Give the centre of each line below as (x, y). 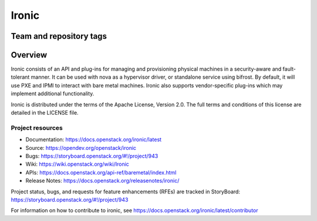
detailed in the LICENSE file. (45, 113)
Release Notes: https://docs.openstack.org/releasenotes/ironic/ (102, 181)
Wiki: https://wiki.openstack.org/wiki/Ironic (77, 164)
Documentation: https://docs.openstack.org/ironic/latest (93, 140)
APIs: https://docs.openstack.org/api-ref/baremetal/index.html (101, 172)
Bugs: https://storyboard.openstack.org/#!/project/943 (92, 156)
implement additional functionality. (53, 93)
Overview (29, 55)
